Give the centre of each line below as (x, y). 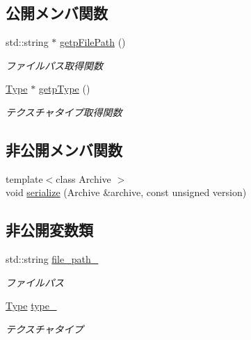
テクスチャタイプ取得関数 (64, 112)
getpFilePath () (93, 42)
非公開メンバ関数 (64, 149)
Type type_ (31, 306)
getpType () (64, 89)
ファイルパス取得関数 (54, 65)
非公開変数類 (49, 230)
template (24, 178)
